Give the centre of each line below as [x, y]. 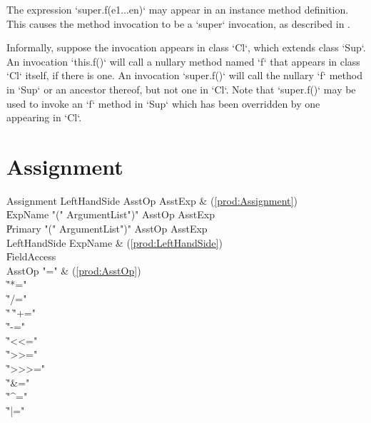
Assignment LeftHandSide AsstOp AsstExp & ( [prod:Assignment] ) [152, 200]
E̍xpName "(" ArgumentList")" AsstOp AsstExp [111, 214]
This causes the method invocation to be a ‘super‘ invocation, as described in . [178, 23]
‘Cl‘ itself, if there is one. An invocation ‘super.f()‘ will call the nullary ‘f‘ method [184, 75]
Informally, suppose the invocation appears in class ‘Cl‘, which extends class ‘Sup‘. [186, 47]
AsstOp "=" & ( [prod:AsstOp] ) [74, 270]
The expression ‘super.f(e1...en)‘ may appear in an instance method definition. [178, 9]
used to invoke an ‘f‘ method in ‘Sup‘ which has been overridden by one [163, 103]
